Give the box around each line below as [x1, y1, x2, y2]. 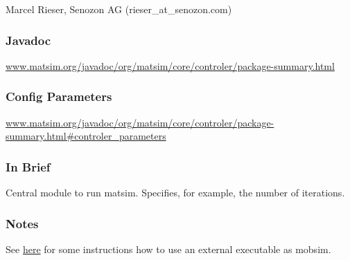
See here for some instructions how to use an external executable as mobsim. [6, 241, 331, 256]
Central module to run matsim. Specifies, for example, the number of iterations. [6, 185, 345, 200]
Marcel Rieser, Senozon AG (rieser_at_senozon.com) [6, 2, 232, 16]
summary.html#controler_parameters [6, 129, 166, 143]
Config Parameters [6, 88, 112, 105]
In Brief [6, 158, 51, 175]
